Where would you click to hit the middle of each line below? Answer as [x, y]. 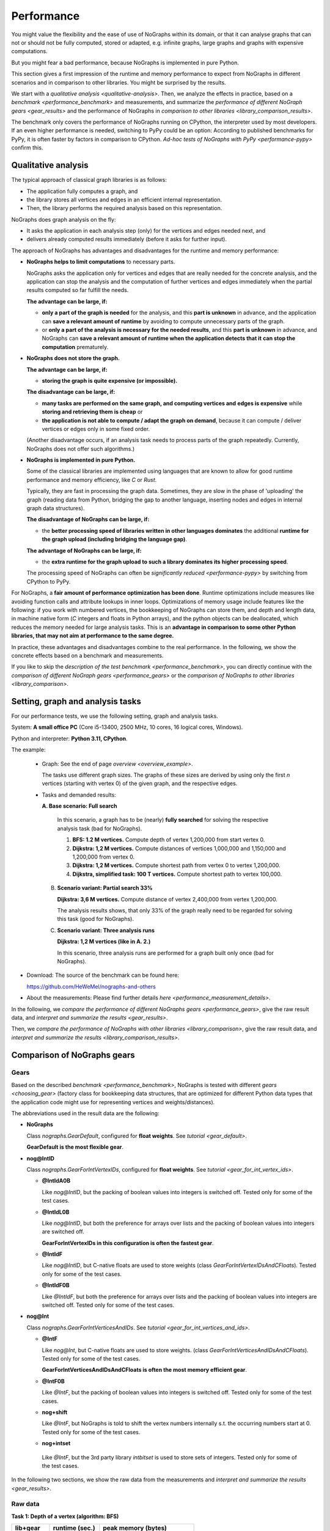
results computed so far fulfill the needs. [78, 290]
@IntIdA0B [56, 1181]
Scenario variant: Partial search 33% [105, 888]
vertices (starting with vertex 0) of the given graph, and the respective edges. [140, 783]
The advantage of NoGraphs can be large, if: [84, 551]
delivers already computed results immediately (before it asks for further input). [127, 239]
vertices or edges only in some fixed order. [96, 429]
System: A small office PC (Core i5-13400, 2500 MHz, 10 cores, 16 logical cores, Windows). [127, 727]
